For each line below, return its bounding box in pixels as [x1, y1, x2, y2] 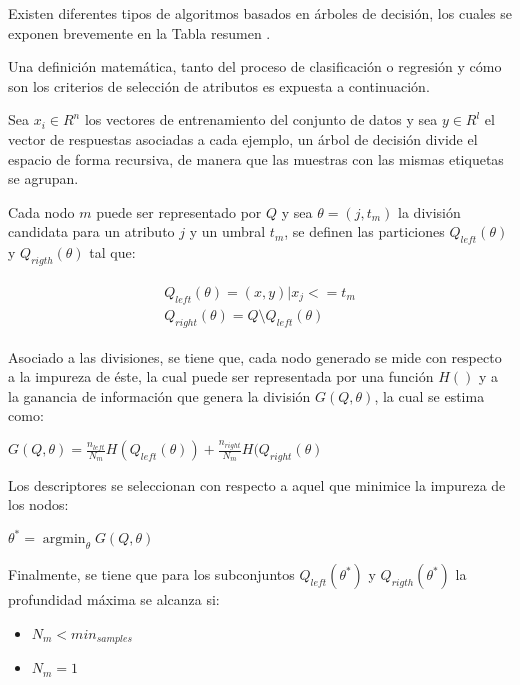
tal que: [89, 242, 136, 263]
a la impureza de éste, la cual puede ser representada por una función [8, 366, 434, 387]
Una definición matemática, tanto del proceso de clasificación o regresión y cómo [8, 56, 502, 77]
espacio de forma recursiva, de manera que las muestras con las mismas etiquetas [8, 148, 504, 169]
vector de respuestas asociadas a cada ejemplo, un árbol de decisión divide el [8, 128, 478, 149]
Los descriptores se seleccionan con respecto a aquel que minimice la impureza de [8, 474, 506, 495]
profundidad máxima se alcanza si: [8, 589, 220, 610]
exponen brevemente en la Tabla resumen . [8, 22, 271, 43]
